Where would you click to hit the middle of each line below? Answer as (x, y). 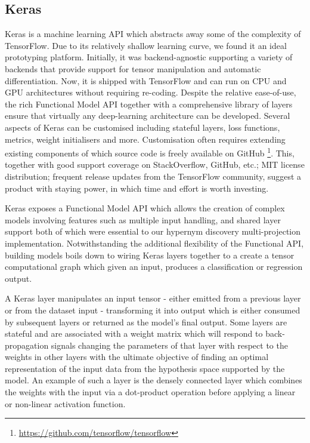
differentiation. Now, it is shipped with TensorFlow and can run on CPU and (146, 80)
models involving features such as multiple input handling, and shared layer (143, 219)
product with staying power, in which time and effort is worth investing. (137, 188)
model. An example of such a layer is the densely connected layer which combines (154, 380)
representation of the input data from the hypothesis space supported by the (145, 368)
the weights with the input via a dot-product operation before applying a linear (150, 392)
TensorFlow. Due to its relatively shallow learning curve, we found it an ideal (146, 45)
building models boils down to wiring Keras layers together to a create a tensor (150, 255)
